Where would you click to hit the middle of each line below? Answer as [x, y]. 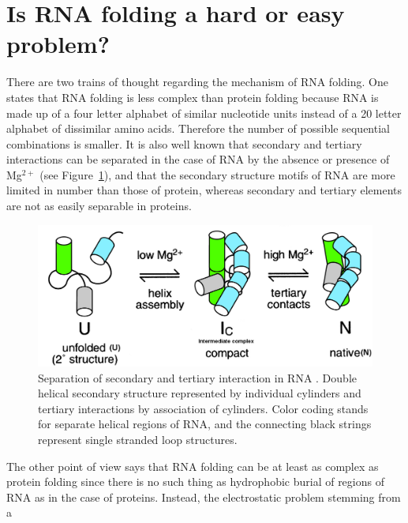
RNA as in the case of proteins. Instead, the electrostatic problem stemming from [204, 497]
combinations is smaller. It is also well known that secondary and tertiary [184, 143]
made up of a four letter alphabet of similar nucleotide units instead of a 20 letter [204, 113]
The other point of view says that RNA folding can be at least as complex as [193, 466]
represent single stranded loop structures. [138, 439]
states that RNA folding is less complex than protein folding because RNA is [193, 97]
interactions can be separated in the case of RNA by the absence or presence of [198, 159]
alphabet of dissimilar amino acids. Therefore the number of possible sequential [198, 128]
